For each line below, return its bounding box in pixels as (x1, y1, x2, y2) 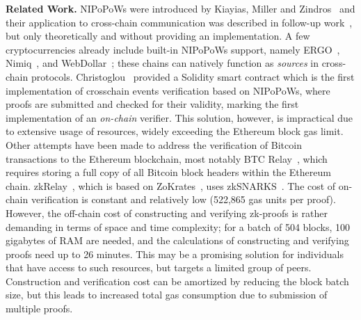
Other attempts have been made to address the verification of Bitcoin (6, 137, 302, 152)
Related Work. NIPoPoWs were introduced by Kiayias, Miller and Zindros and (6, 1, 355, 15)
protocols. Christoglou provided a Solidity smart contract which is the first (31, 69, 355, 83)
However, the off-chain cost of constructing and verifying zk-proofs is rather (6, 205, 328, 220)
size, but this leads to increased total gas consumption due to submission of (6, 287, 328, 302)
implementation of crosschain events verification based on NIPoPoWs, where (6, 83, 330, 97)
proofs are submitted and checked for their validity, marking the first (6, 97, 299, 111)
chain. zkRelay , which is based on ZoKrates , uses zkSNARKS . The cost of (6, 178, 336, 193)
